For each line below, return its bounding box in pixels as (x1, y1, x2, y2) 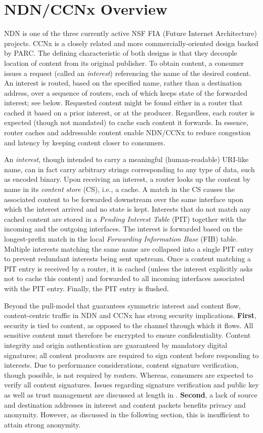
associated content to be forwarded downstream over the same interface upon (4, 193, 243, 204)
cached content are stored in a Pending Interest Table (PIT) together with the (4, 213, 246, 224)
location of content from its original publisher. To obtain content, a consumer (4, 57, 244, 68)
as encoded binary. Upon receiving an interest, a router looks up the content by (4, 174, 250, 184)
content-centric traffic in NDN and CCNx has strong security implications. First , (4, 310, 256, 321)
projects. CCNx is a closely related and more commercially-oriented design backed (4, 37, 258, 48)
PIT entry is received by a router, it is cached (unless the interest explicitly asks (4, 263, 253, 273)
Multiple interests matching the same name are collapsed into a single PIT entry (4, 243, 254, 254)
